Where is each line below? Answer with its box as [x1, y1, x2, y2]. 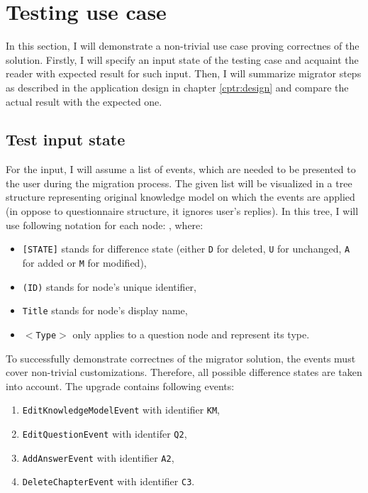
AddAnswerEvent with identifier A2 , [22, 450, 174, 465]
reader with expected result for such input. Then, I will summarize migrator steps [6, 66, 362, 81]
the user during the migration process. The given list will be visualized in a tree [6, 175, 352, 190]
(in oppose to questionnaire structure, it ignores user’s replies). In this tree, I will [6, 204, 359, 218]
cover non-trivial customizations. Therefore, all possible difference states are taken [6, 365, 362, 380]
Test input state [6, 128, 126, 150]
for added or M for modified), [22, 255, 147, 270]
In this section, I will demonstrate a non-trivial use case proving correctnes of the [6, 38, 359, 53]
